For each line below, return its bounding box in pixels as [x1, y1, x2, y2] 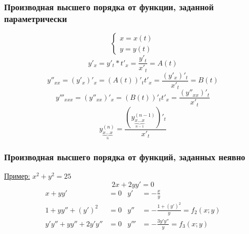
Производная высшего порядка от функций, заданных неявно [4, 150, 245, 163]
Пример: [4, 171, 30, 181]
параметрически [4, 12, 67, 25]
